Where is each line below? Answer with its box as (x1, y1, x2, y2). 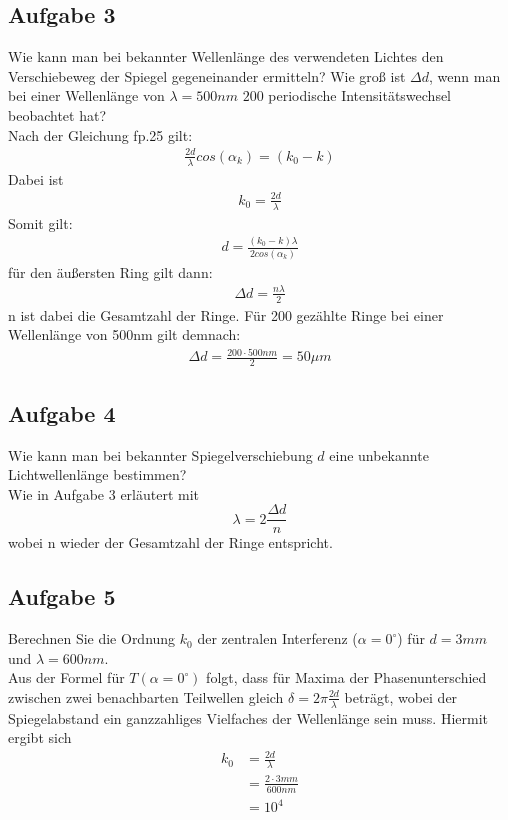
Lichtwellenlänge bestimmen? (8, 464, 187, 485)
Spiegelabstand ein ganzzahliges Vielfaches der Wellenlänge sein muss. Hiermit (8, 707, 489, 728)
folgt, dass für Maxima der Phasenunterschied (206, 667, 487, 688)
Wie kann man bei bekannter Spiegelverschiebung (8, 444, 313, 465)
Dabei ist (8, 168, 64, 189)
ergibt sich (8, 727, 72, 748)
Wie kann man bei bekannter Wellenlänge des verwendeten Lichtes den (8, 46, 444, 67)
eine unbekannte (329, 444, 429, 465)
